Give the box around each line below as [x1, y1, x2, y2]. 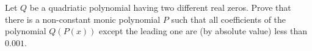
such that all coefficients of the [171, 13, 286, 25]
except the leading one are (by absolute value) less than [99, 25, 307, 37]
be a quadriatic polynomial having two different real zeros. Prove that [29, 1, 291, 13]
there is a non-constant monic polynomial [5, 13, 161, 25]
